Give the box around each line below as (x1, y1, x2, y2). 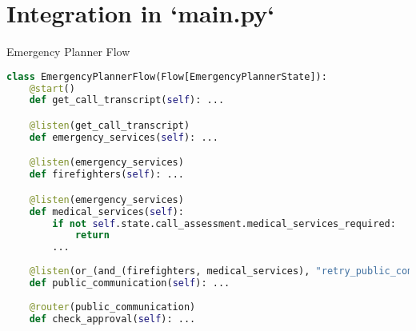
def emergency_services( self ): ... (29, 131, 218, 143)
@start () (29, 82, 75, 94)
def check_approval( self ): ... (29, 313, 196, 325)
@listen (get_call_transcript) (29, 120, 190, 131)
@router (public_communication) (29, 301, 196, 313)
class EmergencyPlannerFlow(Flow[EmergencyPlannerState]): (6, 70, 327, 82)
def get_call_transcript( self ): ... (29, 94, 225, 106)
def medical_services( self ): (29, 205, 184, 217)
